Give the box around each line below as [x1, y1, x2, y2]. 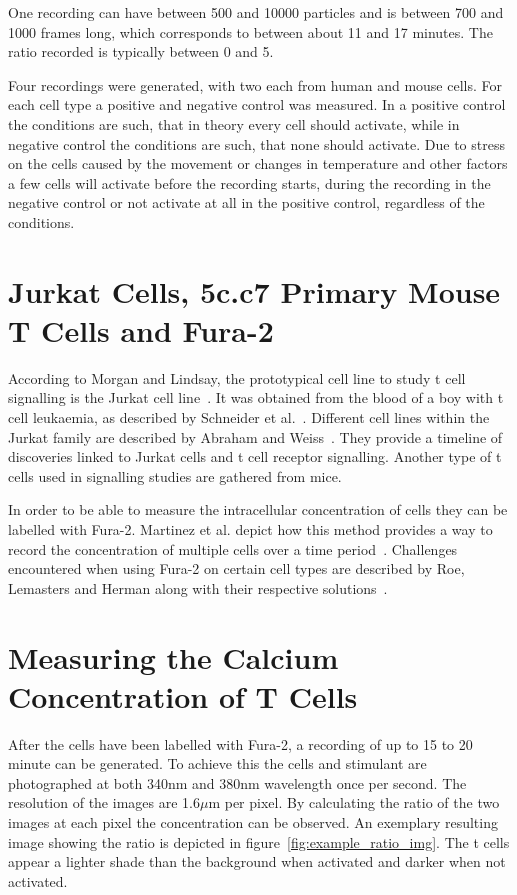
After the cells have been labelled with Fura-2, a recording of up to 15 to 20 [8, 733, 473, 754]
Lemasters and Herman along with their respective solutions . [8, 577, 388, 598]
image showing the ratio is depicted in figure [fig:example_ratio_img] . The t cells [8, 831, 510, 852]
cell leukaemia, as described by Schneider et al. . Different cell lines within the [8, 407, 490, 428]
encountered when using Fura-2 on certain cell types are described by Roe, [8, 558, 465, 579]
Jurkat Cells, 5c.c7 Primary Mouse [8, 270, 501, 311]
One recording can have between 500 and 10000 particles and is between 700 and [8, 2, 504, 22]
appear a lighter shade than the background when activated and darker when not [8, 851, 506, 872]
